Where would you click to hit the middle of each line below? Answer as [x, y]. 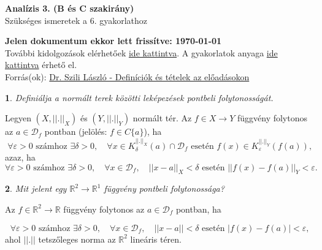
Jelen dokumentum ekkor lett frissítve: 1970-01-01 [113, 41]
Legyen [18, 118]
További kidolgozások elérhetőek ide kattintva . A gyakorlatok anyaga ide [141, 52]
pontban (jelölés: [76, 131]
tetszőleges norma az [77, 239]
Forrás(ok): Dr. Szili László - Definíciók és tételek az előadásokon [127, 76]
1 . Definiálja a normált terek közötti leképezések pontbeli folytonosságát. [139, 97]
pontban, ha [198, 209]
